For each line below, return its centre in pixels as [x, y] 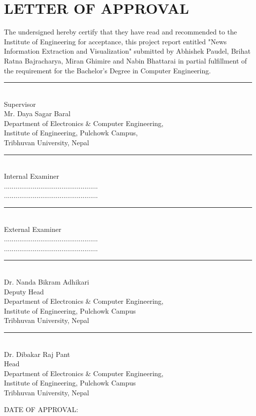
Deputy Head [24, 291]
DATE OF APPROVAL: [41, 409]
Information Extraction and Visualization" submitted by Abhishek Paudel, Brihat [127, 51]
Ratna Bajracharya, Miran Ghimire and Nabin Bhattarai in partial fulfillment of [126, 60]
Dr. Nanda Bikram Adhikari [47, 282]
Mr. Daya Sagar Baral [37, 113]
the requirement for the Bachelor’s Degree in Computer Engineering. [108, 70]
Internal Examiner [32, 176]
